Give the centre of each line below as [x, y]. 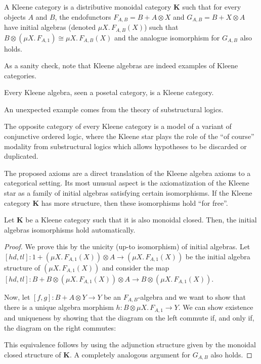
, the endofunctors [83, 16]
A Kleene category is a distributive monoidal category [88, 7]
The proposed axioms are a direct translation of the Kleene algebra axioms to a [127, 173]
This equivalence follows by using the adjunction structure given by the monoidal [130, 345]
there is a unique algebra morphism [59, 307]
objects [15, 16]
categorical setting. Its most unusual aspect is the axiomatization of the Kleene [127, 183]
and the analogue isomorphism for [167, 37]
